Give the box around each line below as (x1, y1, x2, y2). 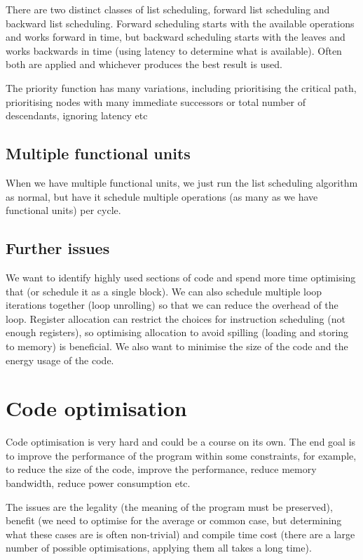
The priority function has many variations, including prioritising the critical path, (6, 80, 357, 95)
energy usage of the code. (6, 352, 114, 367)
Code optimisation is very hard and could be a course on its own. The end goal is (6, 434, 356, 449)
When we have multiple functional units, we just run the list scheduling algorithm (6, 175, 358, 189)
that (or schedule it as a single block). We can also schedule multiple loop (6, 284, 322, 298)
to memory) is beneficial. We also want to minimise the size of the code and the (6, 338, 348, 353)
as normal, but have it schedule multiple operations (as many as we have (6, 189, 318, 204)
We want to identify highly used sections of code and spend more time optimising (6, 269, 356, 284)
